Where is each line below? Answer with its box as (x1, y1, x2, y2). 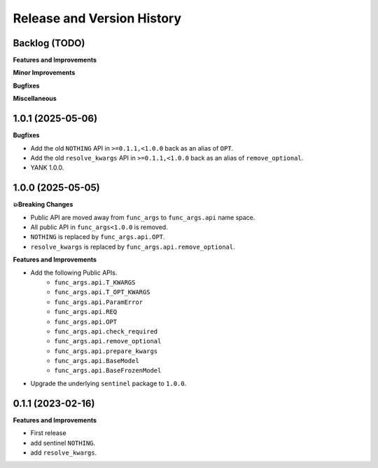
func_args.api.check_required (54, 327, 158, 336)
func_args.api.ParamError (54, 298, 143, 306)
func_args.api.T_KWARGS (54, 278, 136, 287)
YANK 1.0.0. (30, 163, 64, 172)
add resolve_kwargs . (30, 448, 97, 457)
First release (30, 429, 66, 437)
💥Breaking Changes (13, 200, 73, 209)
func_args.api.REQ (54, 308, 118, 316)
